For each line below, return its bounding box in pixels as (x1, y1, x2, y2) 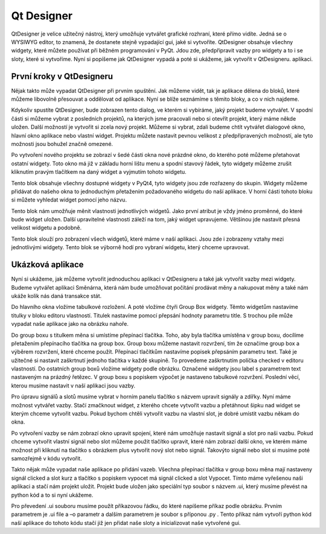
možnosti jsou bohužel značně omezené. (11, 140, 113, 147)
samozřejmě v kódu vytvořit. (11, 454, 82, 462)
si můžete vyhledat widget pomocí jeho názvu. (11, 196, 127, 203)
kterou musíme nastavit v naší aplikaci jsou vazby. (11, 382, 136, 389)
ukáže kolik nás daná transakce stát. (11, 292, 102, 299)
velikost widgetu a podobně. (11, 224, 81, 232)
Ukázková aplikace (11, 259, 84, 270)
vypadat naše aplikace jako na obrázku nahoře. (11, 320, 129, 328)
